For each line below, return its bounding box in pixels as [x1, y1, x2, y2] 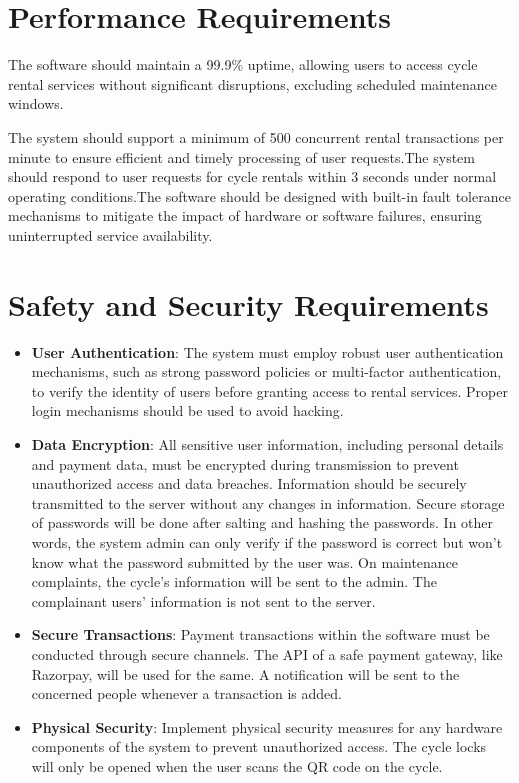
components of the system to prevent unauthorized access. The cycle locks [31, 736, 487, 757]
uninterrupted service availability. [8, 224, 213, 245]
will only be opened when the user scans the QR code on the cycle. [31, 755, 443, 776]
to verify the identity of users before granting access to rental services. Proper [31, 380, 508, 401]
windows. [8, 93, 64, 114]
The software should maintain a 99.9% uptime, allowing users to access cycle [8, 54, 478, 75]
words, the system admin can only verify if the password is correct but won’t [31, 531, 503, 552]
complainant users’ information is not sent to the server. [31, 590, 376, 611]
